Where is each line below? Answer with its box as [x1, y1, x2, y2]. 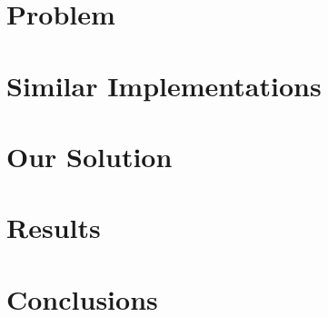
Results [6, 209, 101, 246]
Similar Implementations [6, 66, 322, 104]
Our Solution [6, 137, 173, 174]
